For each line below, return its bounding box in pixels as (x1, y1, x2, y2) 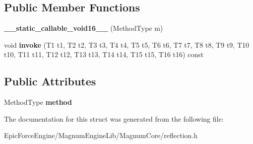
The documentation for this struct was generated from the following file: (4, 113, 224, 124)
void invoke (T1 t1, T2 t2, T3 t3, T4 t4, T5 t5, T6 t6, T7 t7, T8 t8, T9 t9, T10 (4, 39, 249, 50)
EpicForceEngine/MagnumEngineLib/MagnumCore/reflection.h (4, 130, 198, 141)
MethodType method (4, 97, 72, 107)
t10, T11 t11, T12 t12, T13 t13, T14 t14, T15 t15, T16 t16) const (4, 49, 204, 60)
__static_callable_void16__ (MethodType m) (4, 23, 163, 33)
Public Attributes (4, 73, 96, 89)
